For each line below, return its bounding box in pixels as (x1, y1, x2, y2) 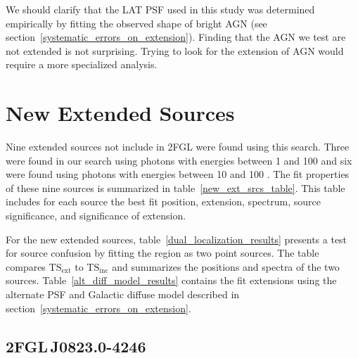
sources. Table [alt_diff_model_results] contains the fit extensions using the (6, 273, 337, 288)
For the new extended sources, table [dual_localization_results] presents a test (6, 231, 347, 246)
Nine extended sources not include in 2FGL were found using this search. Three (6, 139, 350, 154)
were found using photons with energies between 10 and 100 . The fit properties (6, 167, 350, 181)
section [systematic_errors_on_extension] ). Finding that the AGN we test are (6, 30, 346, 44)
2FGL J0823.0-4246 (6, 335, 146, 357)
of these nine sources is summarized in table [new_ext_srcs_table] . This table (6, 180, 345, 195)
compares (6, 259, 46, 274)
